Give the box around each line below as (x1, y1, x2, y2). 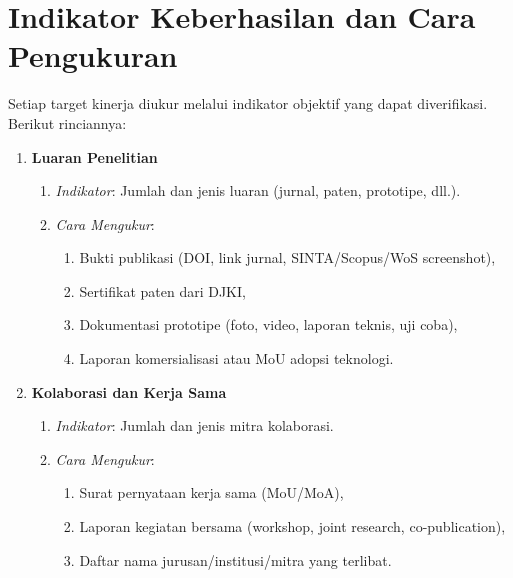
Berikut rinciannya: (8, 112, 127, 133)
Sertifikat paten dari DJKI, (79, 280, 246, 301)
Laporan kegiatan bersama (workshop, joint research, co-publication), (79, 516, 506, 537)
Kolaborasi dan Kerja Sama (31, 381, 227, 402)
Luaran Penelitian (31, 146, 158, 167)
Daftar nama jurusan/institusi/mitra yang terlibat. (79, 549, 392, 570)
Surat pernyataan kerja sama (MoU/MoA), (79, 482, 344, 503)
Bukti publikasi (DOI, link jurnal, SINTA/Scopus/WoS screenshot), (79, 247, 496, 268)
